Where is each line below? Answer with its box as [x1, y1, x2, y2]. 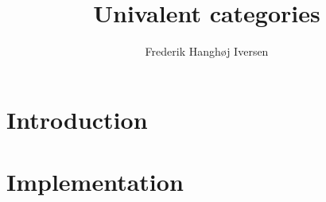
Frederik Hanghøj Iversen [145, 43, 269, 60]
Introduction [6, 103, 148, 135]
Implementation [6, 165, 184, 198]
